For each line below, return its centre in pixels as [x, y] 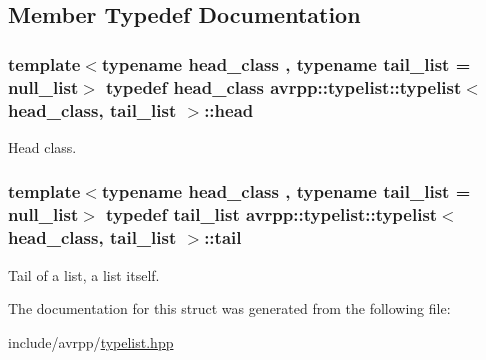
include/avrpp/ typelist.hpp [91, 341]
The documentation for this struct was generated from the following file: [229, 308]
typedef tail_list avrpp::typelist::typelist [272, 214]
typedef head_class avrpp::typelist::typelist [284, 86]
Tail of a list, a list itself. [84, 274]
